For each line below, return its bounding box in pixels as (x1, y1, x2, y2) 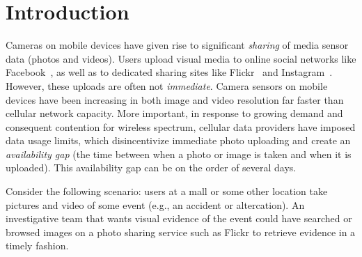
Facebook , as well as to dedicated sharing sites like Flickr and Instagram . (6, 65, 333, 79)
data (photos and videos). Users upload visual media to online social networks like (6, 51, 356, 65)
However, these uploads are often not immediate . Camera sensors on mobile (6, 78, 328, 93)
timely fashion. (6, 238, 69, 253)
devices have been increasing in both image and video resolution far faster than (6, 92, 344, 107)
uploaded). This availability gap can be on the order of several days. (6, 160, 297, 175)
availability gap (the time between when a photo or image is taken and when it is (6, 146, 352, 161)
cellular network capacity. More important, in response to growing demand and (6, 106, 343, 120)
